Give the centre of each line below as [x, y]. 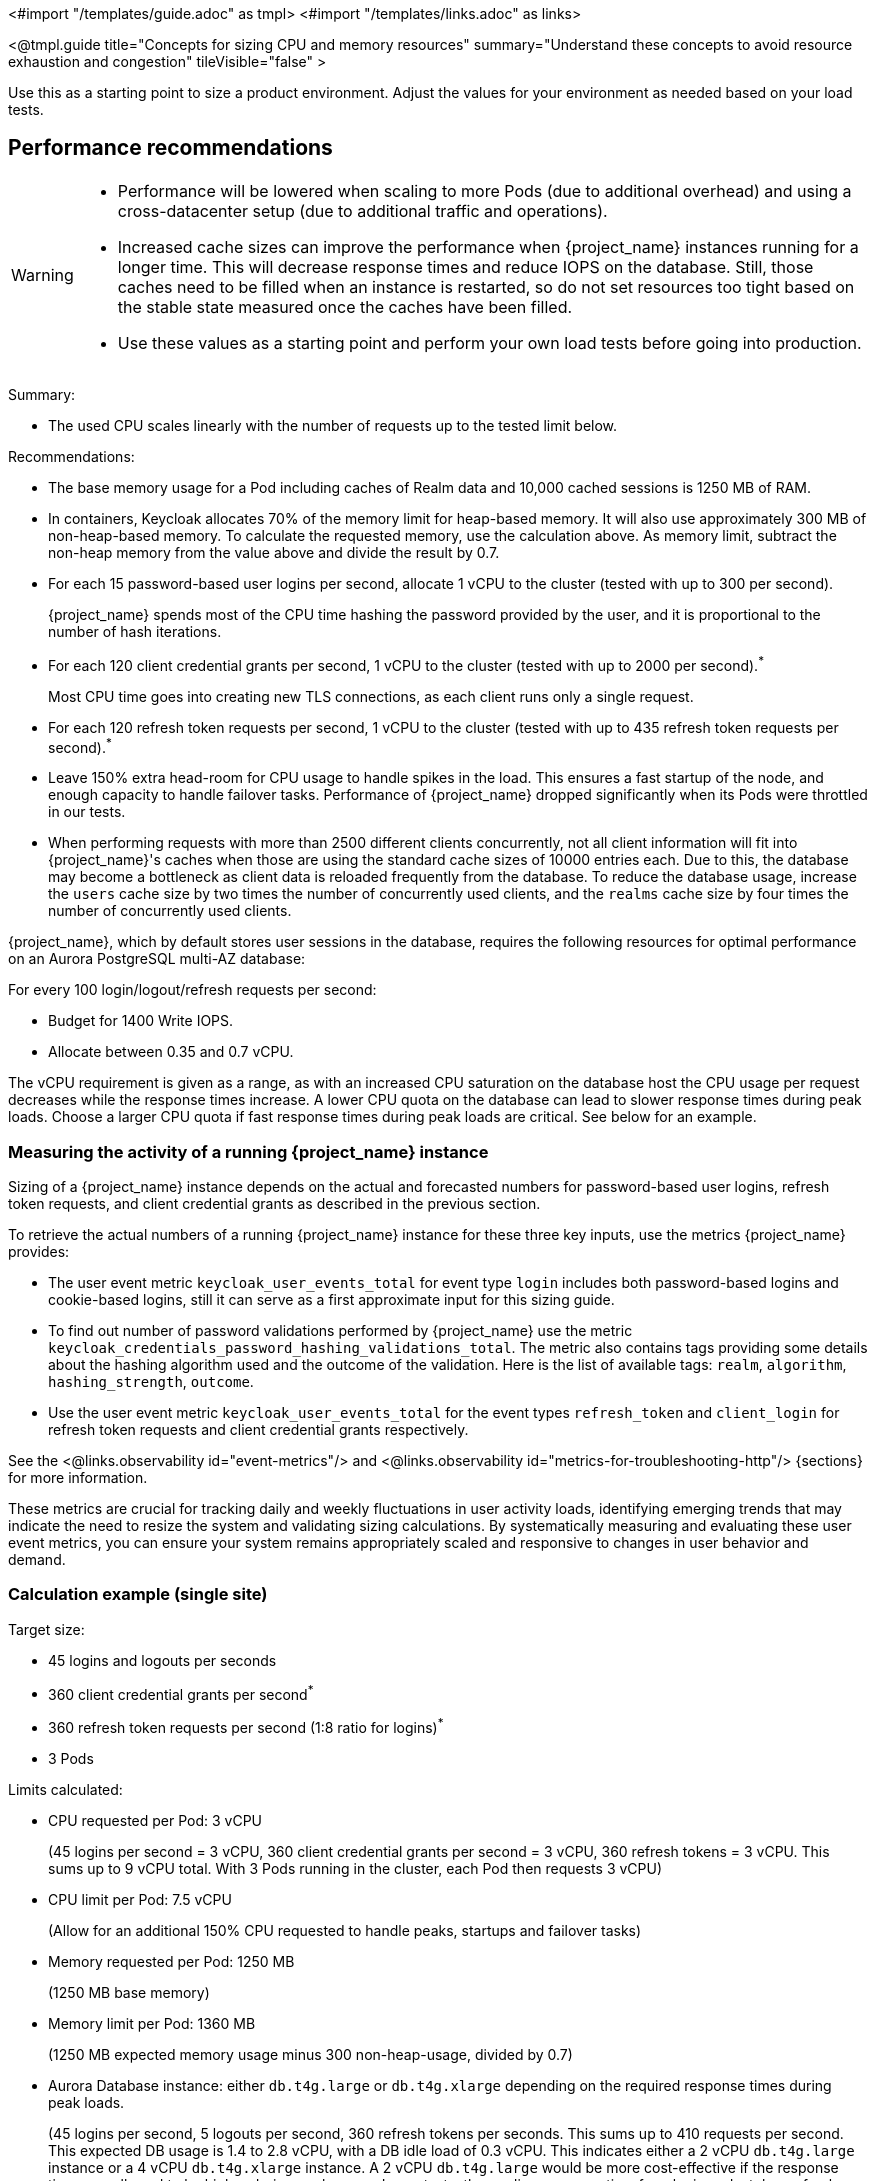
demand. [37, 1559]
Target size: [46, 1629]
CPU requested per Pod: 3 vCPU [155, 1820]
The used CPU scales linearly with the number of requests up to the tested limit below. [333, 425]
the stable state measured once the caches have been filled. [345, 306]
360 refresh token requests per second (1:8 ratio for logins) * [246, 1726]
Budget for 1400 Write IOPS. [141, 1021]
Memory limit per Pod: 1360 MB [152, 2023]
